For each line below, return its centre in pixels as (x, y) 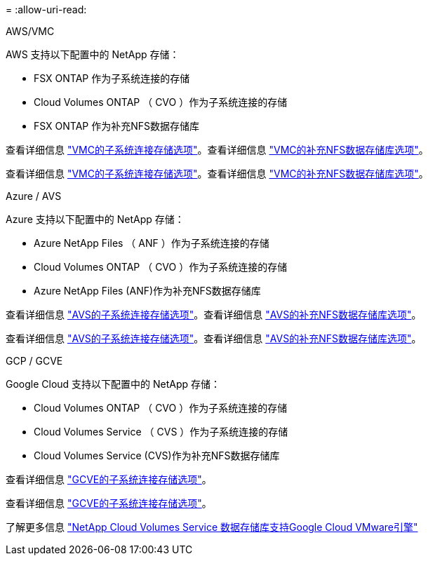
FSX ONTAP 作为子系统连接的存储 (112, 78)
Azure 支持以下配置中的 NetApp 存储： (95, 219)
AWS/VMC (30, 31)
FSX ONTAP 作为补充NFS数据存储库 (117, 126)
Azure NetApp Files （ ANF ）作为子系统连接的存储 (152, 243)
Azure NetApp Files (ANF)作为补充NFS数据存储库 (147, 291)
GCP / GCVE (34, 361)
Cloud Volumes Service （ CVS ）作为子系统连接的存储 (161, 432)
